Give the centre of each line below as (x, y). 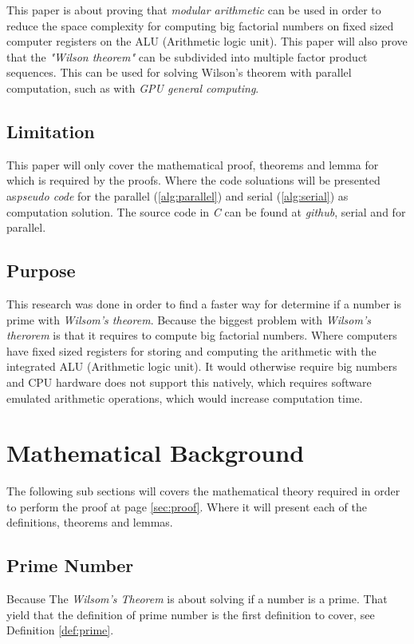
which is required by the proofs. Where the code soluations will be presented (193, 180)
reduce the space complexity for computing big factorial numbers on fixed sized (200, 25)
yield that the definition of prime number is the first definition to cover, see (191, 614)
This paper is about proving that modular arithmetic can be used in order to (194, 10)
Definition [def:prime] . (60, 630)
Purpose (41, 270)
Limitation (51, 131)
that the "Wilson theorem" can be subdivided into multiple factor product (187, 56)
